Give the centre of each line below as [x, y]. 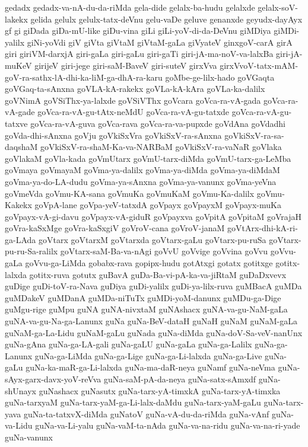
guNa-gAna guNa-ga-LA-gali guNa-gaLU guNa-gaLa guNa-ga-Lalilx [128, 344]
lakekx [16, 19]
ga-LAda [20, 239]
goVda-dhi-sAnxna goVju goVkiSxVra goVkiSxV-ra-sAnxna [113, 135]
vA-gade [20, 112]
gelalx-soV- [278, 7]
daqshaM [21, 147]
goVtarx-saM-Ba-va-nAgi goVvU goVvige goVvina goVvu [164, 251]
